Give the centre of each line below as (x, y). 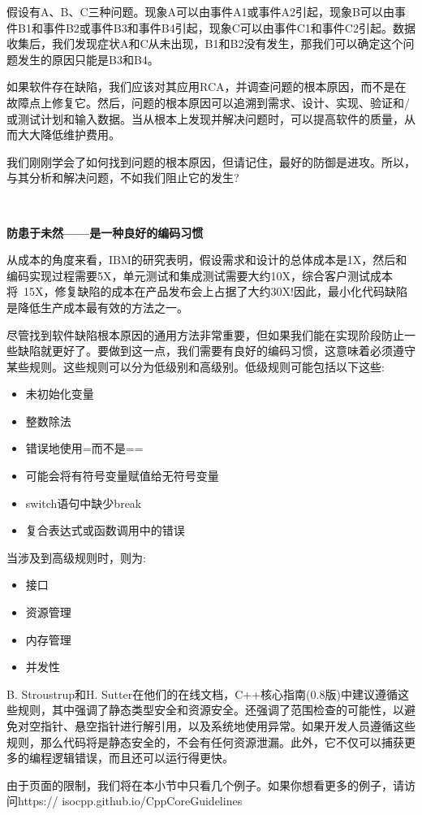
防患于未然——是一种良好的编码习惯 (105, 232)
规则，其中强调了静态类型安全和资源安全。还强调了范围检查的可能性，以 (211, 710)
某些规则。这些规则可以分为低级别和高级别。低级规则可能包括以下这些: (196, 366)
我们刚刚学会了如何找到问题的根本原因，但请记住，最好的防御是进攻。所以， (211, 161)
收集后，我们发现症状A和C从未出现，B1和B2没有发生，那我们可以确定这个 (205, 43)
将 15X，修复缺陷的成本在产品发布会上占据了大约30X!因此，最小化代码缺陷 (207, 291)
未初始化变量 (60, 394)
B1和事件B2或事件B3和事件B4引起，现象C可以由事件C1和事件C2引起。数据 (216, 27)
